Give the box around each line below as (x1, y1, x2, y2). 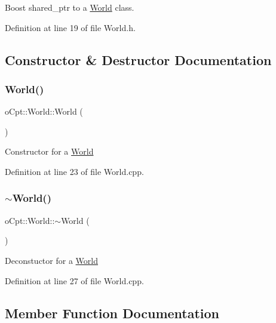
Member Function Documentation (5, 303, 220, 322)
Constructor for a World (5, 145, 94, 158)
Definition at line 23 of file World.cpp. (5, 165, 144, 177)
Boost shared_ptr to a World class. (5, 1, 134, 13)
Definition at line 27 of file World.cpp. (5, 274, 144, 287)
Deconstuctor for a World (5, 254, 98, 266)
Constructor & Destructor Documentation (5, 50, 272, 69)
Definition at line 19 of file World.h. (5, 21, 136, 33)
